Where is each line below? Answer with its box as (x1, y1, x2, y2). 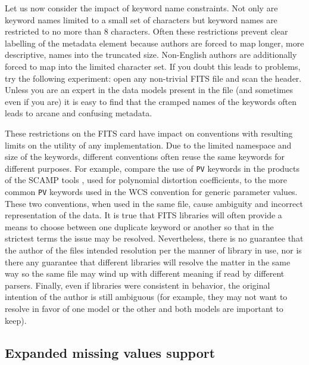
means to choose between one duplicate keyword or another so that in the (5, 220, 274, 233)
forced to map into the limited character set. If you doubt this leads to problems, (5, 60, 301, 72)
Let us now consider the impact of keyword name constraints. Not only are (5, 2, 278, 14)
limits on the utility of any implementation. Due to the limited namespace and (5, 138, 292, 151)
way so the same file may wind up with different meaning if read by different (5, 267, 285, 280)
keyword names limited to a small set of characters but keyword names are (5, 13, 277, 26)
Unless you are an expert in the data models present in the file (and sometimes (5, 83, 293, 96)
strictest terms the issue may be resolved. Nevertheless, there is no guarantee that (5, 232, 304, 245)
